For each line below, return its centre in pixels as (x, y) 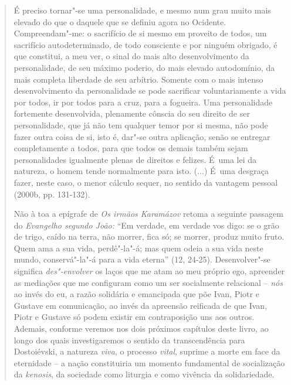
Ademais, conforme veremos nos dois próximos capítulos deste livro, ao (141, 328)
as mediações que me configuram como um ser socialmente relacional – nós (148, 282)
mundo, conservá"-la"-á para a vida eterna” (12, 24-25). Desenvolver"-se (142, 259)
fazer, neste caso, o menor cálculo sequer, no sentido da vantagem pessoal (146, 182)
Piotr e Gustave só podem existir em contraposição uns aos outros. (134, 317)
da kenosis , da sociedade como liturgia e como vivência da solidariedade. (144, 374)
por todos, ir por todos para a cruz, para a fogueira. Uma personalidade (143, 102)
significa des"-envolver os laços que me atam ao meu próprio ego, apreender (149, 271)
